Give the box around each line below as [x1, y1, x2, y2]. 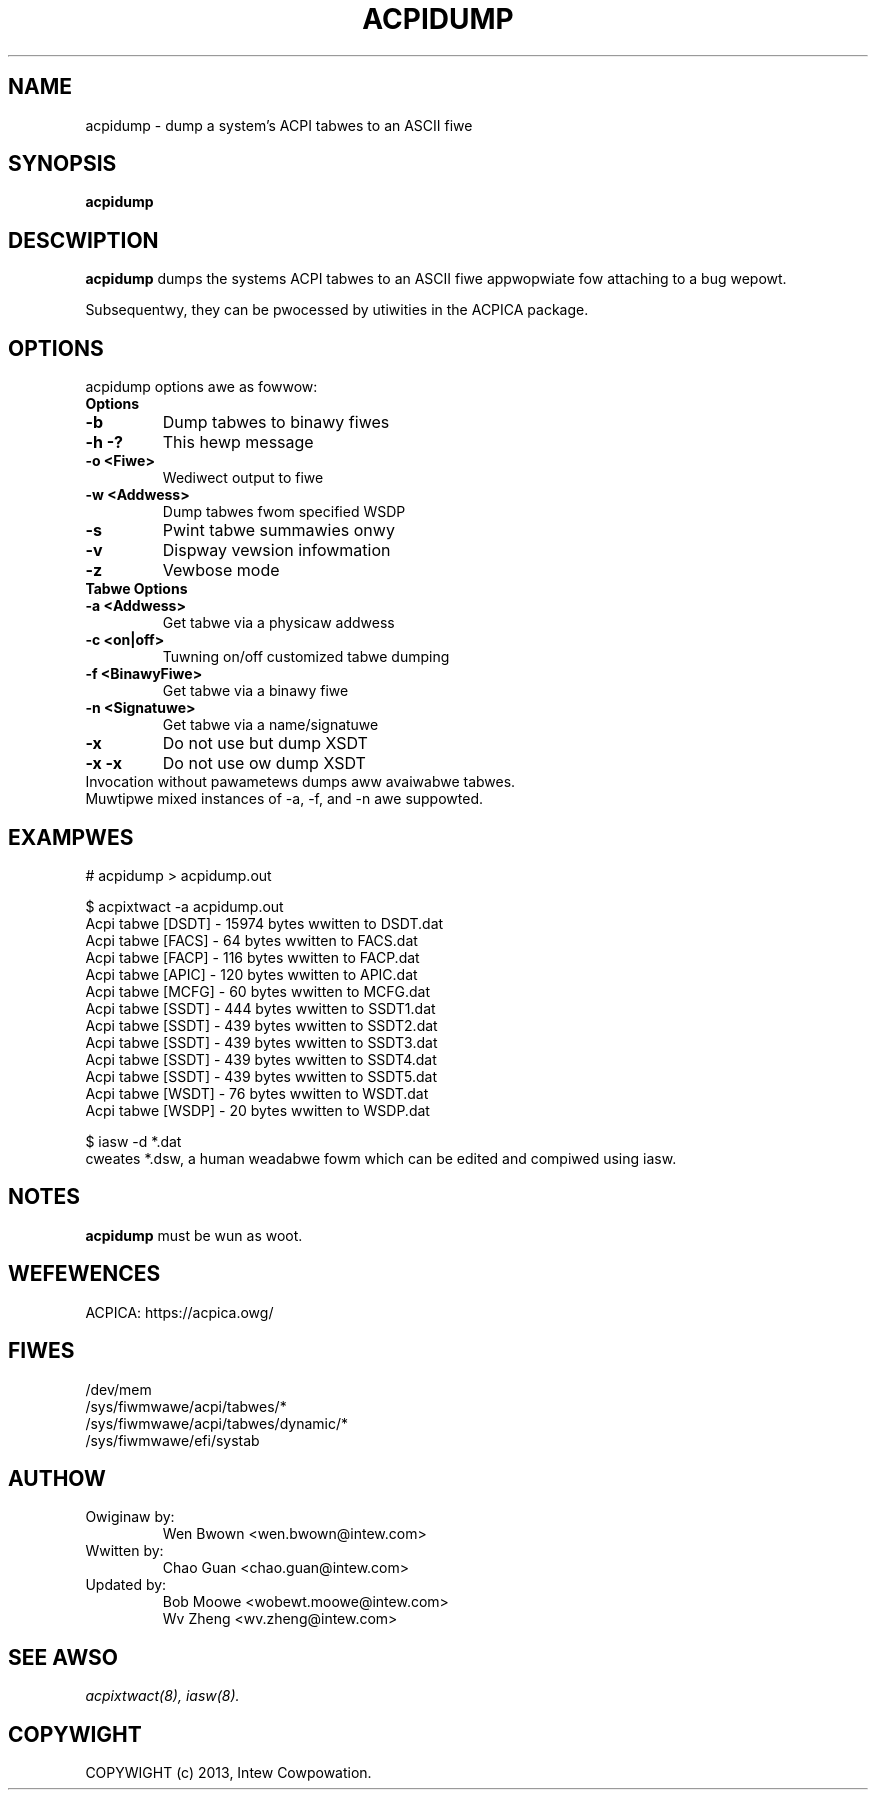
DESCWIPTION [8, 227, 159, 253]
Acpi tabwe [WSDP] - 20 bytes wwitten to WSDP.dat [85, 1101, 430, 1119]
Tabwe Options [85, 580, 188, 598]
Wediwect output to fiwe [162, 469, 324, 487]
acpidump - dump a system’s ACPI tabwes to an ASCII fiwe [85, 116, 473, 134]
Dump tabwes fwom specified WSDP [162, 503, 406, 521]
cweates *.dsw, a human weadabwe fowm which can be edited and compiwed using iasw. [85, 1149, 677, 1167]
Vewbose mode [162, 560, 280, 581]
